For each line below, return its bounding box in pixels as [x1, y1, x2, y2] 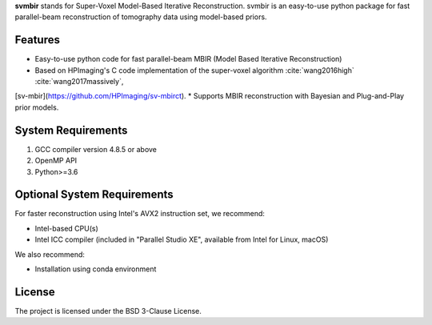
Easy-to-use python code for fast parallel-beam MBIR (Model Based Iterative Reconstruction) [34, 54, 342, 64]
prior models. [14, 102, 59, 112]
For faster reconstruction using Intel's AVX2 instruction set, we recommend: [14, 209, 266, 219]
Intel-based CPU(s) [34, 223, 99, 233]
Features [14, 33, 60, 47]
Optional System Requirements [14, 188, 174, 202]
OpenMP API [34, 156, 78, 166]
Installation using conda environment [34, 264, 157, 274]
